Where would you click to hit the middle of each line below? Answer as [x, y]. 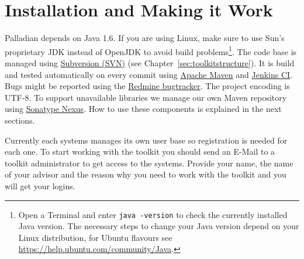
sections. [20, 120]
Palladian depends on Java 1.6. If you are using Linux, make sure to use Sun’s [145, 38]
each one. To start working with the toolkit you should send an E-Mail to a [140, 151]
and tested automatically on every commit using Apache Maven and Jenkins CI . [149, 74]
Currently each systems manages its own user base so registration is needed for [146, 140]
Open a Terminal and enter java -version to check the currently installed [153, 214]
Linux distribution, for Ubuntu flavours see [95, 237]
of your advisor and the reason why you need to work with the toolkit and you [146, 174]
